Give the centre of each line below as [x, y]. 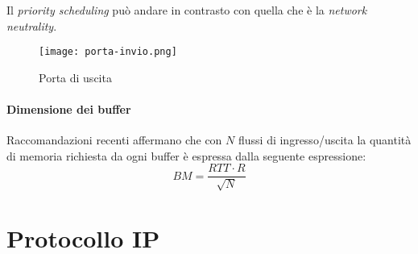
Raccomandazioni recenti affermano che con [114, 140]
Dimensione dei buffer [69, 109]
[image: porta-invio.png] [108, 52]
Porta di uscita [75, 77]
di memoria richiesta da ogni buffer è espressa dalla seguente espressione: [186, 155]
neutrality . [32, 25]
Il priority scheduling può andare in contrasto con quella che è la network [187, 10]
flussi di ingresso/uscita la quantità [325, 140]
